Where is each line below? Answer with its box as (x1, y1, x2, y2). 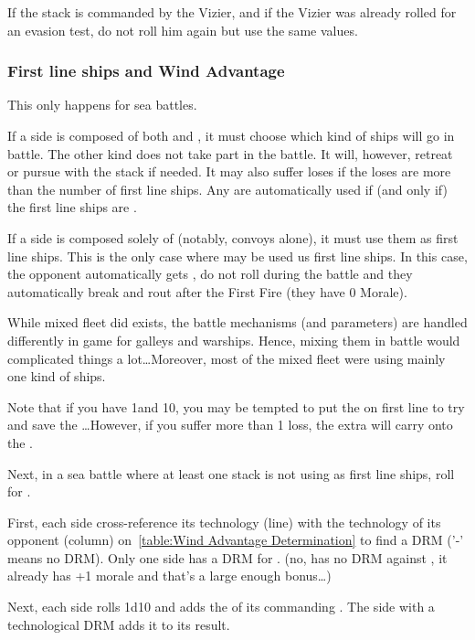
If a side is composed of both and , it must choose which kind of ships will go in (7, 126, 455, 144)
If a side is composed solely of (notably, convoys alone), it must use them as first (7, 228, 459, 247)
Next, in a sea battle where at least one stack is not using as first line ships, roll (7, 464, 455, 483)
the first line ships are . (7, 197, 137, 217)
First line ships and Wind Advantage (7, 59, 285, 82)
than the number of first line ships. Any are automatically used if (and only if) (7, 179, 448, 198)
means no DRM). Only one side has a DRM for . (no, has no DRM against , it (7, 548, 448, 567)
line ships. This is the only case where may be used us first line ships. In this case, (7, 246, 468, 265)
